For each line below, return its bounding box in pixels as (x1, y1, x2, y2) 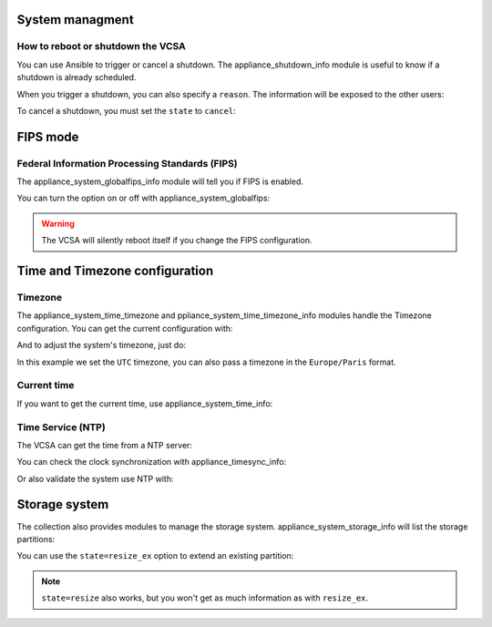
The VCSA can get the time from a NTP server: (16, 439, 193, 450)
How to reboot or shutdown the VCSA (16, 40, 186, 53)
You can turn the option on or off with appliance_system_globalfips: (16, 192, 271, 204)
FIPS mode (16, 128, 79, 145)
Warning (41, 218, 75, 229)
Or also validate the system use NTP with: (16, 473, 174, 484)
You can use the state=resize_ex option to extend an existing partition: (16, 550, 294, 561)
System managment (16, 12, 134, 27)
